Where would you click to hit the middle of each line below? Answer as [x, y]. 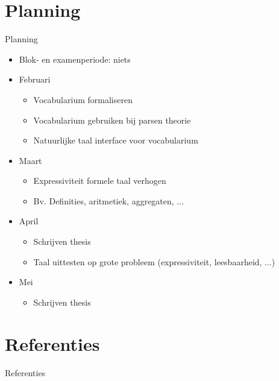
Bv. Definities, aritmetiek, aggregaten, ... [109, 200]
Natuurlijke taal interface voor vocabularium [116, 140]
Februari [35, 79]
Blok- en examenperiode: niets [75, 59]
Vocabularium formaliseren [83, 99]
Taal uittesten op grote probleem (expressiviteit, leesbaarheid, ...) [154, 261]
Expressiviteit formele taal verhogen [100, 181]
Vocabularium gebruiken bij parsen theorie [112, 120]
